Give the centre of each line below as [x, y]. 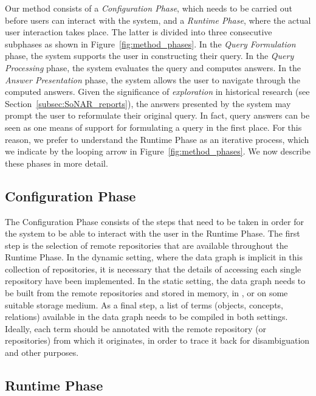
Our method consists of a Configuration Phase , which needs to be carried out [149, 8]
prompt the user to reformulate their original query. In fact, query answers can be [157, 115]
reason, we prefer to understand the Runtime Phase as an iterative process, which [157, 139]
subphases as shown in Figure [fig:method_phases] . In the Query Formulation [150, 43]
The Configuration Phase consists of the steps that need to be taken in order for [154, 221]
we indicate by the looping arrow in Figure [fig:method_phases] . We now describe [158, 151]
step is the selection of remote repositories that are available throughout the [146, 245]
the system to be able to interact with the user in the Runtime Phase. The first [153, 233]
